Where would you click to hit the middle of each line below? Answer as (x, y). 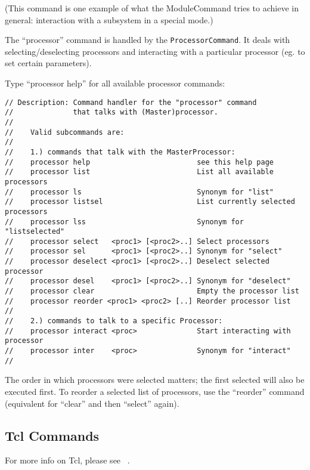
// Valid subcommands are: (65, 132)
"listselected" (35, 232)
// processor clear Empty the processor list (152, 291)
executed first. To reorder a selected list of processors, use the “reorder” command (155, 391)
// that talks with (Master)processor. (111, 112)
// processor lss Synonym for (124, 222)
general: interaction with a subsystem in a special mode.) (109, 19)
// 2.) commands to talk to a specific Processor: (114, 321)
